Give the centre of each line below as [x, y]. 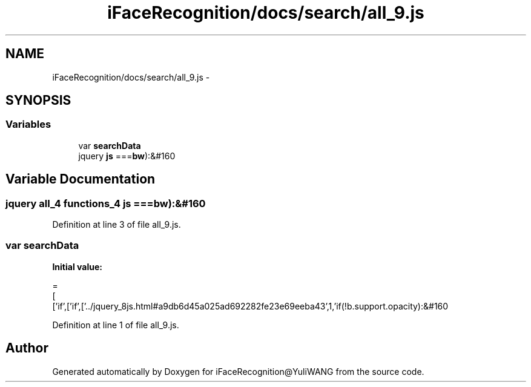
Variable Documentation [81, 179]
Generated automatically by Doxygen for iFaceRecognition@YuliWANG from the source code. [238, 371]
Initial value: [77, 266]
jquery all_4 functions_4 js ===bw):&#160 [106, 203]
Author [27, 348]
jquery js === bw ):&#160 [127, 156]
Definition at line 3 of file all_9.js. [117, 225]
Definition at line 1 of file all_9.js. [116, 325]
